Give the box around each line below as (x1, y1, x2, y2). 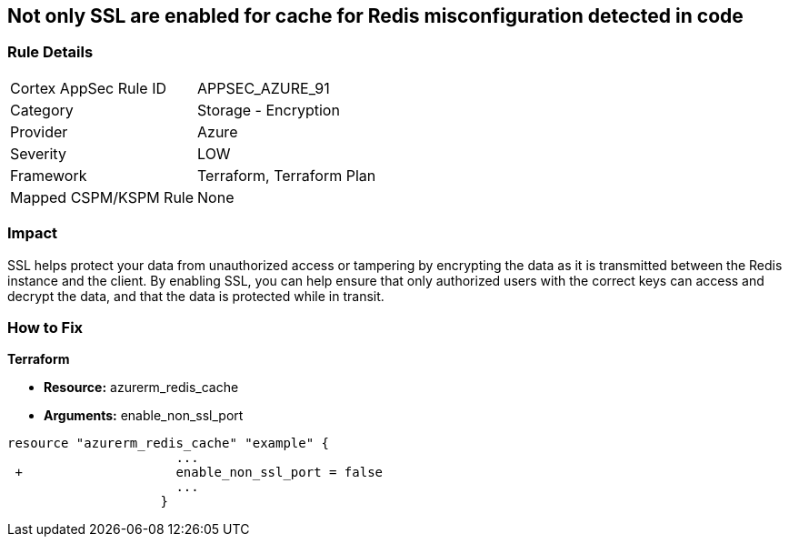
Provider (10, 122, 68, 141)
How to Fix (7, 317, 84, 337)
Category (10, 100, 74, 119)
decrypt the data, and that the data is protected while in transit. (7, 287, 385, 304)
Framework (10, 166, 87, 185)
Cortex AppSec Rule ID (10, 78, 167, 97)
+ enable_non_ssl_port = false (15, 465, 384, 480)
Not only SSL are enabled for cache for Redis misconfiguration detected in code (7, 5, 744, 27)
